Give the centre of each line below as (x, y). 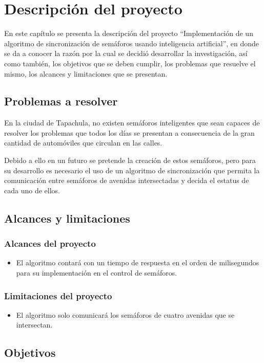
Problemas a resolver (61, 101)
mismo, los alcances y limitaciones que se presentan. (86, 73)
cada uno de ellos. (32, 190)
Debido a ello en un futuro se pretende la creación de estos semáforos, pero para (130, 160)
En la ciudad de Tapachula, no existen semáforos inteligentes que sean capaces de (132, 123)
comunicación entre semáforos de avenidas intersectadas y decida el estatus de (127, 180)
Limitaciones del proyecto (58, 295)
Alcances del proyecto (50, 243)
